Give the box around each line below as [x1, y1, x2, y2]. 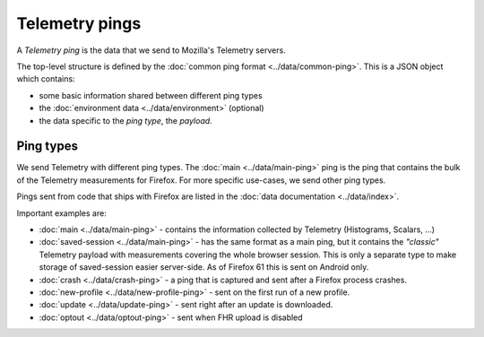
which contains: [16, 73, 75, 84]
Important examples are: [16, 207, 107, 219]
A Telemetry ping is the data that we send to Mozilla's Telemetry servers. [16, 45, 286, 56]
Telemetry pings [16, 13, 142, 33]
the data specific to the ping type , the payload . [39, 115, 212, 125]
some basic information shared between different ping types [39, 90, 264, 100]
